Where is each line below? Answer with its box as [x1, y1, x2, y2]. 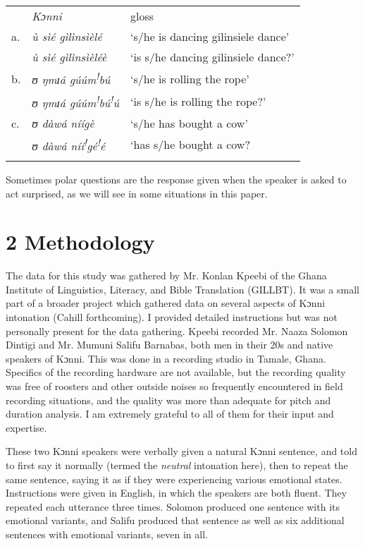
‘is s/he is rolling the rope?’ [130, 92, 266, 109]
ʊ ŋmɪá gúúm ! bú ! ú [32, 92, 120, 111]
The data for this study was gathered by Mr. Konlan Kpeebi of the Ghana [6, 268, 327, 283]
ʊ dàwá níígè [32, 114, 94, 131]
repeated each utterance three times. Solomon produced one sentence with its [6, 499, 340, 514]
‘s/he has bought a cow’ [130, 114, 248, 131]
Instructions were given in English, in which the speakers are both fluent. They [6, 485, 347, 500]
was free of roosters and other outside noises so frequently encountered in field [6, 379, 343, 394]
